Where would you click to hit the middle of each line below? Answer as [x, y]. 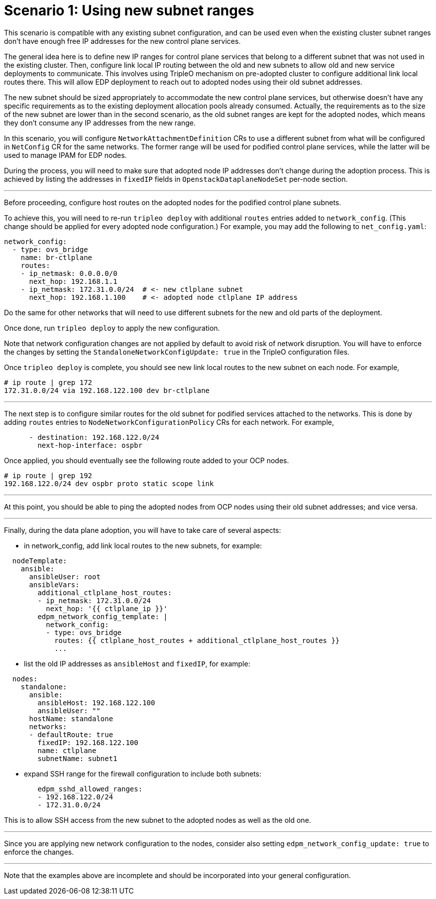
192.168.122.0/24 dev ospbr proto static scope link [109, 483]
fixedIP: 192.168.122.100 [88, 742]
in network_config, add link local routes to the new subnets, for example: [143, 545]
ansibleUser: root [65, 577]
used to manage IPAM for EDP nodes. [65, 155]
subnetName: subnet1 [77, 758]
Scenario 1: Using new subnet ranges [129, 10]
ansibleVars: [54, 584]
